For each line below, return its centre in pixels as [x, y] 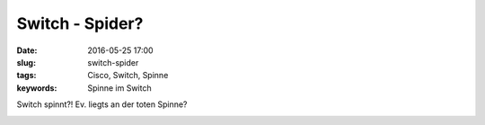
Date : [27, 50]
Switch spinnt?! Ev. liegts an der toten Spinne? [102, 104]
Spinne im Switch [119, 88]
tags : [26, 76]
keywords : [37, 88]
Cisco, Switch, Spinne [128, 76]
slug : [26, 62]
